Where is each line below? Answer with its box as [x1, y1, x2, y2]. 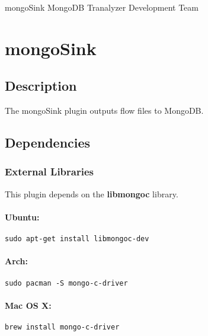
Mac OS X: [5, 299, 52, 311]
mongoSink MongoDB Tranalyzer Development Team [5, 1, 199, 13]
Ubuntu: [5, 210, 40, 223]
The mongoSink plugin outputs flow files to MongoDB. [5, 104, 204, 117]
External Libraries [5, 164, 94, 179]
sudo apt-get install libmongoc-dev [5, 235, 149, 244]
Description [5, 76, 77, 95]
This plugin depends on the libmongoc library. [5, 187, 178, 200]
